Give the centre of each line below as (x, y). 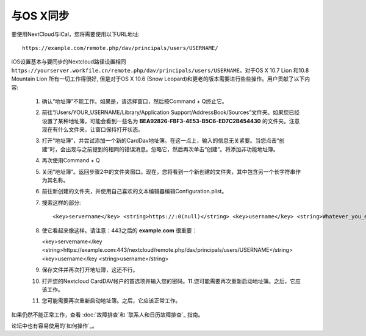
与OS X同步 (40, 16)
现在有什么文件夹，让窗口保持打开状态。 (92, 130)
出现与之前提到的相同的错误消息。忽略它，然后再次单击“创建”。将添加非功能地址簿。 (172, 149)
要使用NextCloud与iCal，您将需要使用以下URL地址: (75, 34)
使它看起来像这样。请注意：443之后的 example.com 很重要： (120, 230)
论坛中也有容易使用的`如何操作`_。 (54, 326)
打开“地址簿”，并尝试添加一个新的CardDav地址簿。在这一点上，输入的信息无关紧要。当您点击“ (160, 141)
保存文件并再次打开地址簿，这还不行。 (90, 270)
